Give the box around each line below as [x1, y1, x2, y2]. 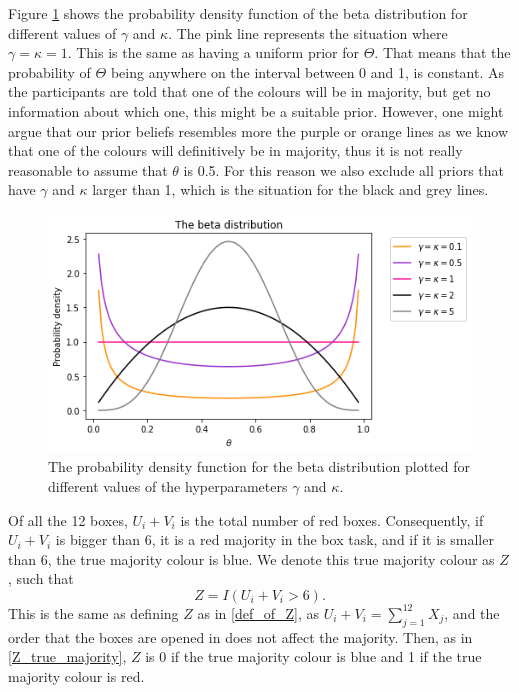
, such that [8, 568, 74, 589]
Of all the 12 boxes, [8, 509, 128, 530]
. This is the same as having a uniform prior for [67, 42, 360, 63]
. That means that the [374, 42, 511, 63]
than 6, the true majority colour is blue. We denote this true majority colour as [8, 548, 495, 569]
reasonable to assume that [8, 159, 168, 180]
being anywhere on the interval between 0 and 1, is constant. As [110, 61, 504, 82]
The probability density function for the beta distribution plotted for [48, 456, 470, 477]
